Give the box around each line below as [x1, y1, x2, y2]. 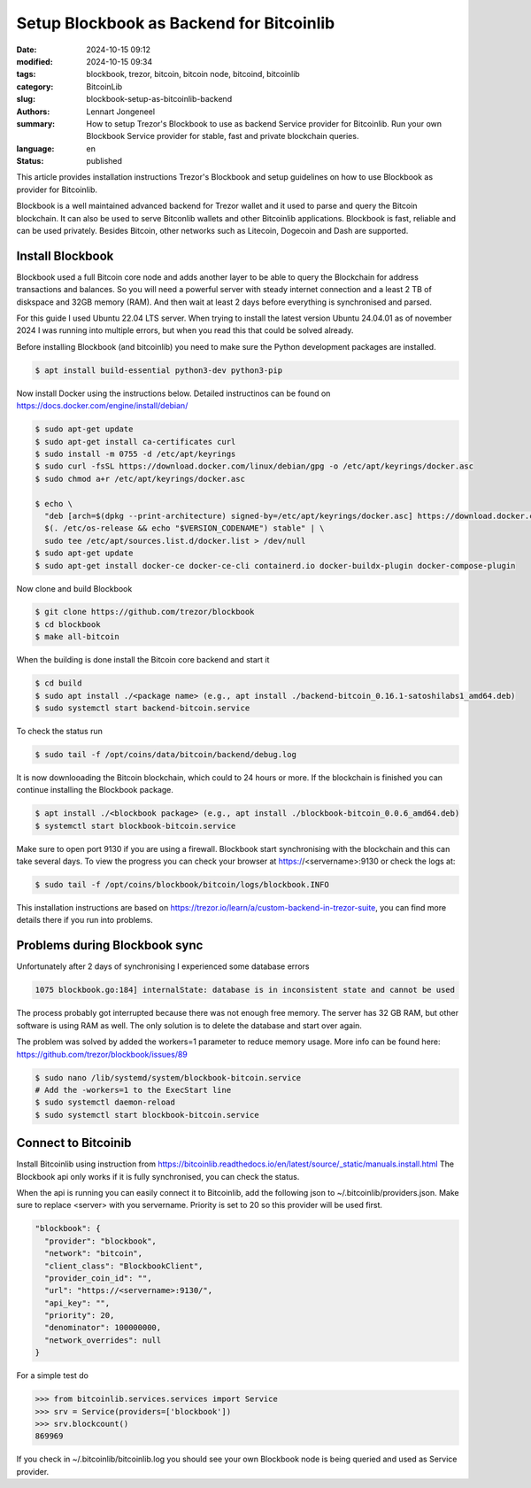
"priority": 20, [44, 1311, 115, 1321]
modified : [16, 56, 53, 66]
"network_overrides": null [44, 1335, 162, 1345]
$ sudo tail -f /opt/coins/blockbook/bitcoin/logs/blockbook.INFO [35, 880, 329, 890]
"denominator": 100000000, [44, 1322, 162, 1333]
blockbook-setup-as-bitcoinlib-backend [86, 94, 233, 105]
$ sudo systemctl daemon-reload [35, 1097, 176, 1107]
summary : [16, 118, 56, 128]
